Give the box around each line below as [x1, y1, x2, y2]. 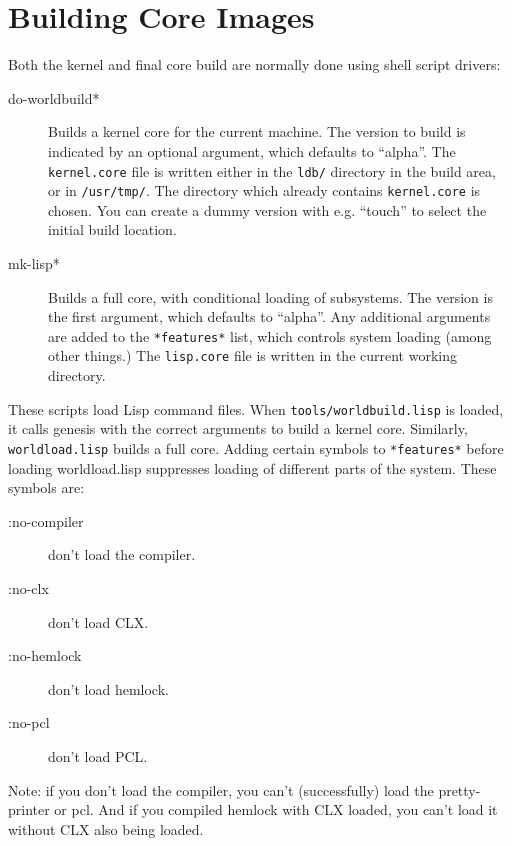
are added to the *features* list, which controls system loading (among [48, 325, 492, 346]
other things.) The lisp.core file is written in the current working [48, 345, 457, 366]
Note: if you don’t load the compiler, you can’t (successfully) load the [8, 779, 434, 800]
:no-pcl [8, 712, 50, 733]
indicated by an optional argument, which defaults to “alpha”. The [48, 140, 456, 161]
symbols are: [8, 477, 85, 498]
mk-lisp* [8, 253, 60, 273]
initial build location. [48, 219, 177, 240]
